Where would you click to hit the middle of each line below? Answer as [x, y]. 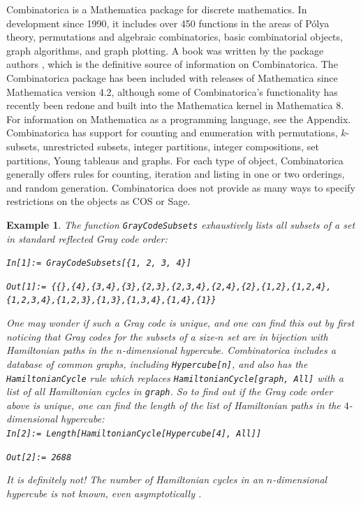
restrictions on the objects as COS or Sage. [98, 201]
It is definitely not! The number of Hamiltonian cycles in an [135, 479]
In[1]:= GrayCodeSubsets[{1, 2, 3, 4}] [99, 263]
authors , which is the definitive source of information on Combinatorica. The [172, 64]
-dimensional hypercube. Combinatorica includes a [229, 350]
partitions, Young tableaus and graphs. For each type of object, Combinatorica [175, 160]
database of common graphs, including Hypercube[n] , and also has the [157, 363]
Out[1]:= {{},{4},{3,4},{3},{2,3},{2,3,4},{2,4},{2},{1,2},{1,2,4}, [169, 286]
